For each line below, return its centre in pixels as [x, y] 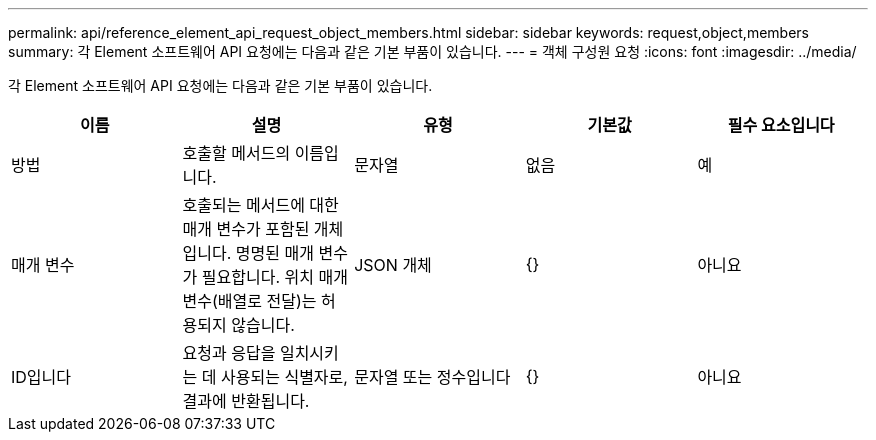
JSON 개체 [393, 265]
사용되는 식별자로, [284, 377]
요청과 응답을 [229, 353]
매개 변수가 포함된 [246, 229]
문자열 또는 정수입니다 [432, 377]
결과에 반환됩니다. [246, 401]
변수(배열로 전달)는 [249, 301]
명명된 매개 [274, 253]
